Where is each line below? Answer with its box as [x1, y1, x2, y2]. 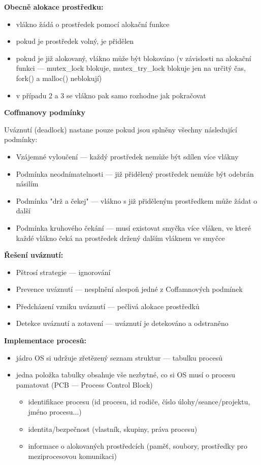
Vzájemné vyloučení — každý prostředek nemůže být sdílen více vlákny [16, 151, 239, 161]
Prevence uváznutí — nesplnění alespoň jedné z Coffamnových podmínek [16, 284, 243, 294]
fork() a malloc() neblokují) [16, 72, 102, 83]
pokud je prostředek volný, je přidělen [16, 36, 134, 46]
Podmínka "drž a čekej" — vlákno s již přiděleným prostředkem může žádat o [16, 195, 257, 206]
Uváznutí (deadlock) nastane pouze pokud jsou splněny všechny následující [4, 124, 237, 134]
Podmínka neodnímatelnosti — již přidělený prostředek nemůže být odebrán [16, 168, 254, 179]
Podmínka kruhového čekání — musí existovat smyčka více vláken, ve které [16, 222, 251, 233]
